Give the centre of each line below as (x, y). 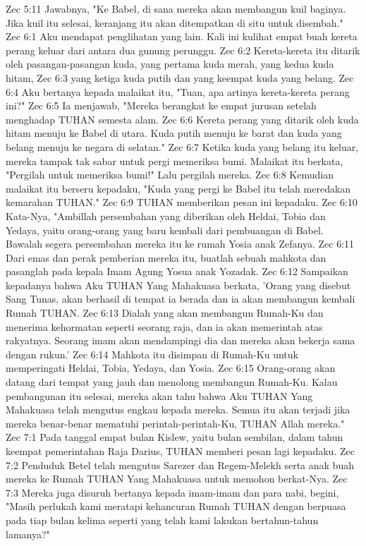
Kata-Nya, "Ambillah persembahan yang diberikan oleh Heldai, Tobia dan (166, 216)
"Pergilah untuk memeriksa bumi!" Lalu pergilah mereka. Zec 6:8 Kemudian (170, 175)
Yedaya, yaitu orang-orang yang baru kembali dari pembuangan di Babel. (165, 230)
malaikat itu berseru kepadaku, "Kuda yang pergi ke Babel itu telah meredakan (178, 188)
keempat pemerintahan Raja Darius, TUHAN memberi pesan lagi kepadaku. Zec (180, 451)
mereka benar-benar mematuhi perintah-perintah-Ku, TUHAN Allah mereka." (175, 423)
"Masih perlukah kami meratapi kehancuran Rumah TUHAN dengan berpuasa (176, 506)
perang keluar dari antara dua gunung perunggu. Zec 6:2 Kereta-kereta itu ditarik (183, 50)
